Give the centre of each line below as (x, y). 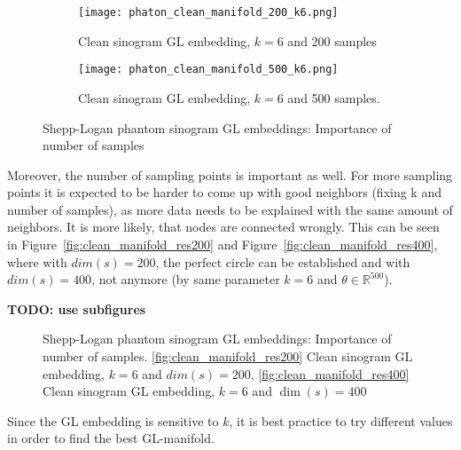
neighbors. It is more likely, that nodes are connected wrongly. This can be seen (223, 227)
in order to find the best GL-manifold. (111, 438)
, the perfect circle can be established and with (283, 261)
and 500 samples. (334, 97)
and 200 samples (332, 40)
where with (37, 261)
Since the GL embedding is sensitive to (113, 420)
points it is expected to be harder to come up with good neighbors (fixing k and (224, 192)
